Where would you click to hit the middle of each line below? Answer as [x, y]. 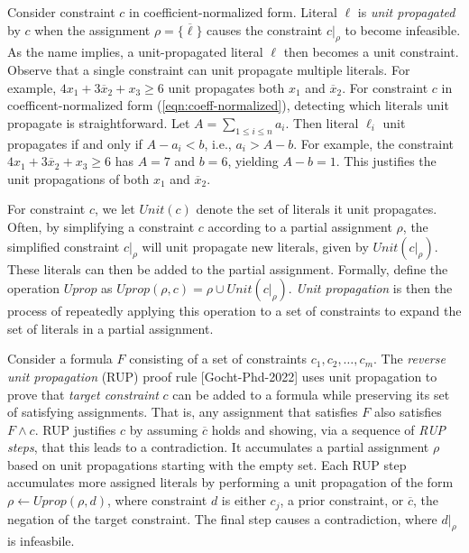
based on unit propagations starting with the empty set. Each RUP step [207, 464]
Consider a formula [60, 359]
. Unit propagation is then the [370, 288]
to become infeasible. [403, 29]
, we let [115, 209]
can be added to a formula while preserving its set [311, 394]
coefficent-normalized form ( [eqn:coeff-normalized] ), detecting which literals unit [228, 105]
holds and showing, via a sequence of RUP [329, 429]
